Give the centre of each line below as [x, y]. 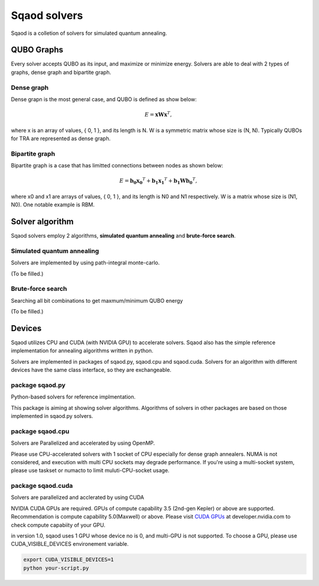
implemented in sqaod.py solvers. [52, 416]
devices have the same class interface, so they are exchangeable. [91, 370]
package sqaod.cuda [42, 486]
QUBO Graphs [37, 50]
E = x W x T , [158, 114]
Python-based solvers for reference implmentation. [73, 397]
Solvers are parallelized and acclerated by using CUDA [78, 497]
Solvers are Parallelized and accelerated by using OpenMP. [83, 443]
